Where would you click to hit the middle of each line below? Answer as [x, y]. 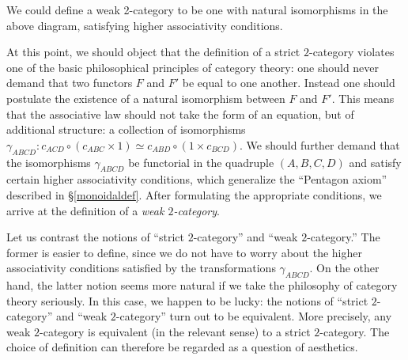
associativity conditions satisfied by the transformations [141, 268]
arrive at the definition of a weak [85, 210]
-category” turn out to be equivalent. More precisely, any [254, 316]
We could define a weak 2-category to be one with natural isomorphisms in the [197, 9]
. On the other [344, 268]
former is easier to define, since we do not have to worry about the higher [184, 252]
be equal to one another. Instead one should [289, 83]
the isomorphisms [49, 162]
